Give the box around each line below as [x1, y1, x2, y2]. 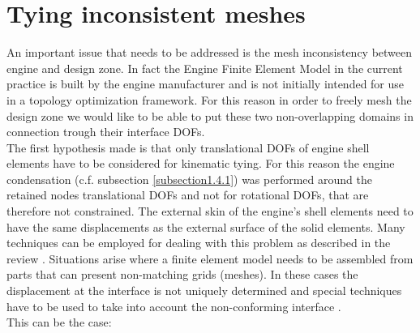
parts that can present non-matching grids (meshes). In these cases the [6, 266, 358, 283]
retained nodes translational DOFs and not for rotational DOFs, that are [6, 186, 369, 203]
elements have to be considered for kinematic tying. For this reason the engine [6, 155, 395, 172]
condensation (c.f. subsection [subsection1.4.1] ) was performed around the [6, 170, 372, 187]
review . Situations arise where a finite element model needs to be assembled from [6, 250, 414, 267]
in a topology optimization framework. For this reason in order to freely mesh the [6, 91, 412, 108]
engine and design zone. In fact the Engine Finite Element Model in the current [6, 59, 403, 76]
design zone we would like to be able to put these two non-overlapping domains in [6, 107, 414, 124]
